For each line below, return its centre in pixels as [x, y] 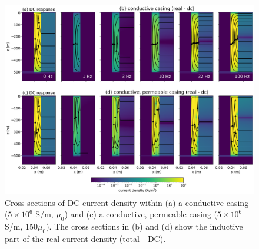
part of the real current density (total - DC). [85, 238]
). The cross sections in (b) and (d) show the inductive [145, 226]
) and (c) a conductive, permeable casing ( [141, 214]
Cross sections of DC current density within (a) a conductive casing [127, 202]
